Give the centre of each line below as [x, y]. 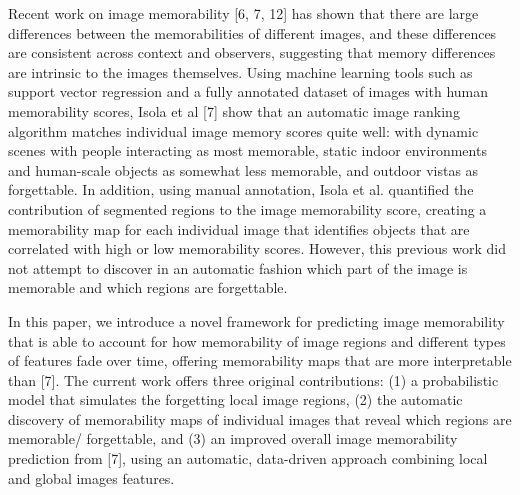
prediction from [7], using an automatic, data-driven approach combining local [248, 458]
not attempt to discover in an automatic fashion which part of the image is [238, 267]
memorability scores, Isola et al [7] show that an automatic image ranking [234, 110]
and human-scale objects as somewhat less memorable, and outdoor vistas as [243, 169]
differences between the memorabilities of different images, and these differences [252, 32]
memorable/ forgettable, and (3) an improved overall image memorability [233, 438]
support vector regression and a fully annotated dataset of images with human [248, 91]
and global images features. [91, 477]
